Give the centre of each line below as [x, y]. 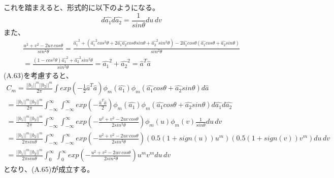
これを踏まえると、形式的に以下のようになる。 [82, 7]
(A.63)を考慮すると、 [38, 75]
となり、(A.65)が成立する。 [49, 169]
